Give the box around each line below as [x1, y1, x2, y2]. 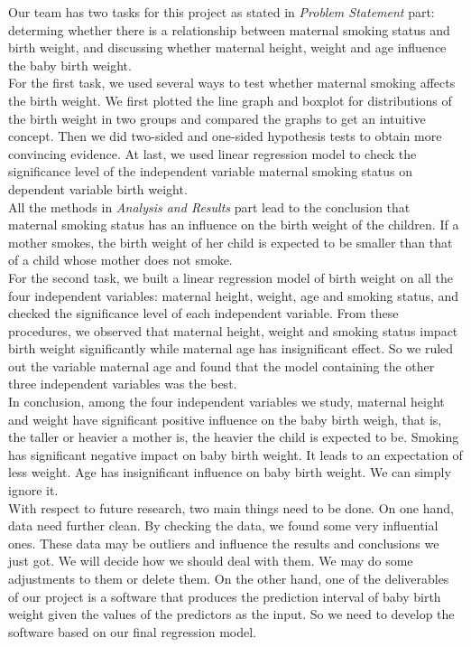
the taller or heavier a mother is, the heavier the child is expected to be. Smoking [8, 427, 459, 446]
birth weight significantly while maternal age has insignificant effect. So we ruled [8, 339, 454, 358]
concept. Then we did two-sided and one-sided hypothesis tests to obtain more [8, 127, 442, 145]
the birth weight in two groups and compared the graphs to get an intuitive [8, 108, 426, 127]
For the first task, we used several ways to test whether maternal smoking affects [8, 73, 456, 92]
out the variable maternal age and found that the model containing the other [8, 356, 435, 375]
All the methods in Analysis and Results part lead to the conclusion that [8, 197, 411, 216]
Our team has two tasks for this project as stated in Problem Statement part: [8, 3, 435, 21]
